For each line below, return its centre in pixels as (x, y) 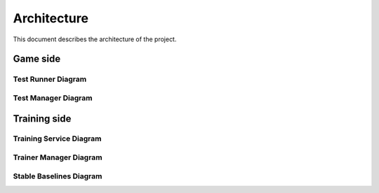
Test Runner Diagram (50, 79)
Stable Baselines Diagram (58, 176)
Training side (42, 119)
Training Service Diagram (57, 138)
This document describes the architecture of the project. (95, 39)
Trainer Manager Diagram (58, 157)
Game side (37, 59)
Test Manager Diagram (53, 98)
